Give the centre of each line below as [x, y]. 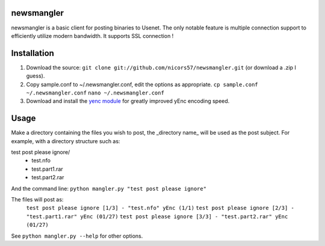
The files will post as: [37, 200]
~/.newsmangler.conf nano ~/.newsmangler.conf [95, 93]
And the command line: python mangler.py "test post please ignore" [109, 188]
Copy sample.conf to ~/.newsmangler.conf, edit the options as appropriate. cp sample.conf [142, 84]
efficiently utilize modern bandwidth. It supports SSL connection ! [92, 35]
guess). [36, 76]
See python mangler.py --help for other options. [77, 236]
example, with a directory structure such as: [66, 141]
